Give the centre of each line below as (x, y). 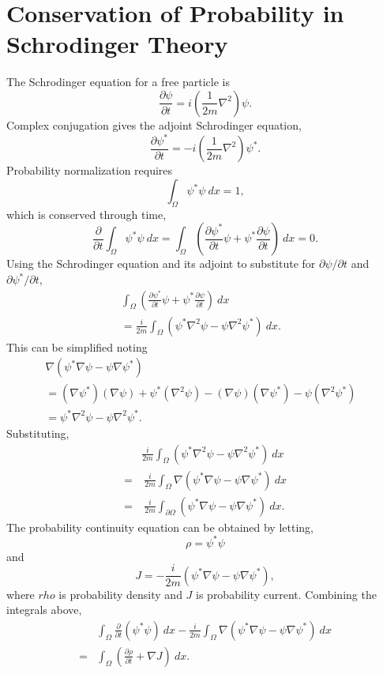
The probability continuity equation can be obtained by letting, (160, 527)
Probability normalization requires (90, 170)
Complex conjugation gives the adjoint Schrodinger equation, (154, 124)
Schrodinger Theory (117, 44)
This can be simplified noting (77, 346)
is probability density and (120, 594)
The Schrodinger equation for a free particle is (118, 82)
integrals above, (44, 610)
